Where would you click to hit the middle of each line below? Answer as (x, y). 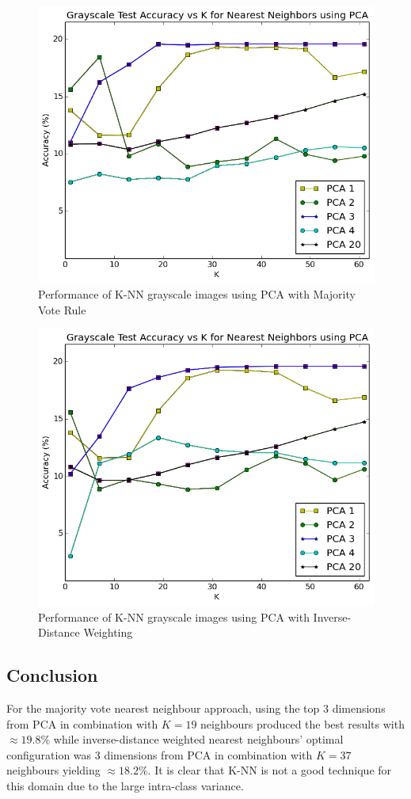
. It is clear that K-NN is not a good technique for (270, 770)
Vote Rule (62, 309)
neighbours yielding (53, 770)
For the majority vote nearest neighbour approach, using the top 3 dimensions (196, 708)
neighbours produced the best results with (303, 723)
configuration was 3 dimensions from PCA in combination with (160, 754)
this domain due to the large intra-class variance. (125, 786)
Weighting (108, 632)
